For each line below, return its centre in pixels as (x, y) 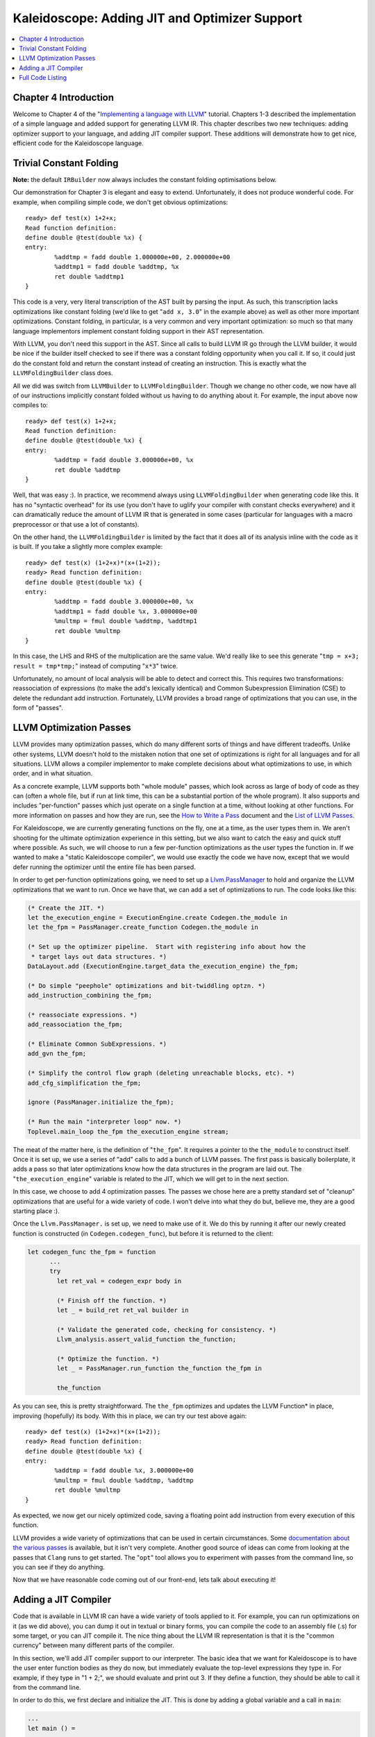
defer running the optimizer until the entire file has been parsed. (104, 867)
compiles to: (31, 405)
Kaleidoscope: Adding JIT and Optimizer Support (157, 18)
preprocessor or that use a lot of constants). (76, 524)
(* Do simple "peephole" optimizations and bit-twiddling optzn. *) (147, 986)
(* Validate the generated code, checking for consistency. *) (167, 1329)
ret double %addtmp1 (89, 277)
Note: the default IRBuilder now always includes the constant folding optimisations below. (145, 180)
